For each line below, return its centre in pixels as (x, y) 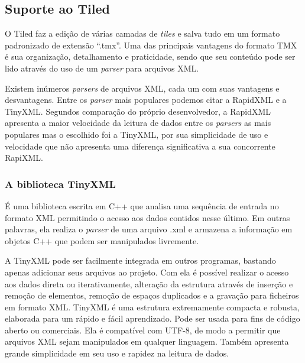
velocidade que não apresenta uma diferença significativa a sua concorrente (140, 146)
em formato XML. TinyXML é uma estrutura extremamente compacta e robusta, (152, 307)
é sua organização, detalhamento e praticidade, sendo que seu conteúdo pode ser (150, 56)
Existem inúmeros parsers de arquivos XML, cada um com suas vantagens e (142, 88)
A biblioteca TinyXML (60, 184)
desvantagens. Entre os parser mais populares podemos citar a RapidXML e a (146, 100)
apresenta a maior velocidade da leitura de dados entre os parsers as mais (138, 123)
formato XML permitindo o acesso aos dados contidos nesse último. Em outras (147, 217)
